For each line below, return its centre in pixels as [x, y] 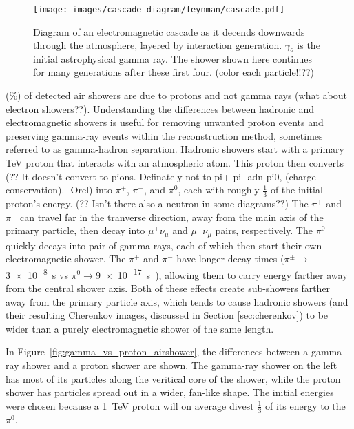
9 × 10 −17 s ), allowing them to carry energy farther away [221, 273]
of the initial [296, 190]
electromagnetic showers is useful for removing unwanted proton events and [165, 122]
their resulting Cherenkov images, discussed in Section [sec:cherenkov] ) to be [167, 315]
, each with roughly [219, 190]
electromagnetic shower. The [66, 259]
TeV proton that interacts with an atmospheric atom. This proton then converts [175, 163]
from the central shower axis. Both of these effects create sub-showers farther [168, 288]
